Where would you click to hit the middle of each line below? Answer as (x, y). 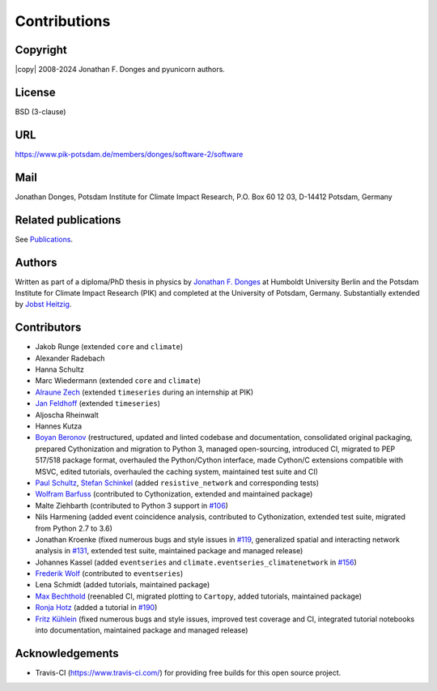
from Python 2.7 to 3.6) (74, 528)
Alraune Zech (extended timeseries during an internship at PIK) (144, 392)
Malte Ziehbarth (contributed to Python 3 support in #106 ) (132, 505)
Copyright (41, 50)
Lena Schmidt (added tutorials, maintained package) (123, 585)
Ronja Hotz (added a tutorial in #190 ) (96, 608)
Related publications (68, 220)
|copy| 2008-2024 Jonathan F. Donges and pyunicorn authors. (120, 70)
